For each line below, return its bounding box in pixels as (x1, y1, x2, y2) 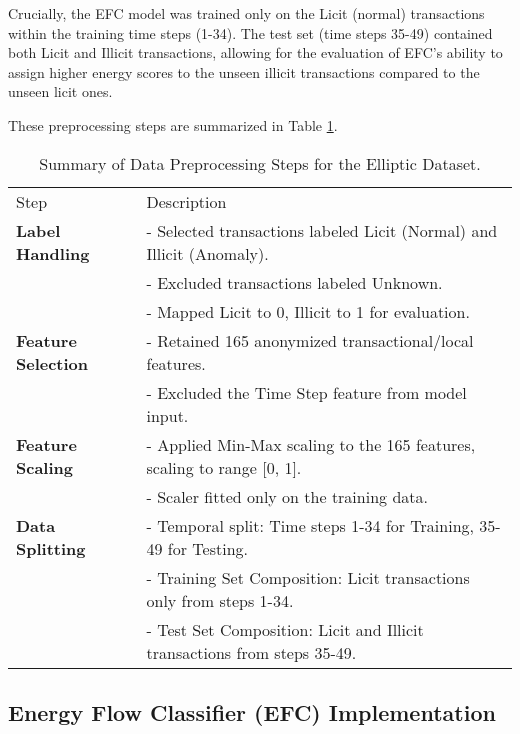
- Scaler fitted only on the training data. (146, 484, 428, 508)
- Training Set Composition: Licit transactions (146, 565, 470, 589)
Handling (16, 241, 90, 265)
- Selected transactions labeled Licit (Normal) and (146, 218, 498, 242)
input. (146, 403, 189, 427)
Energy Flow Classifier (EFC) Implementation (8, 696, 496, 727)
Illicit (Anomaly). (146, 241, 269, 265)
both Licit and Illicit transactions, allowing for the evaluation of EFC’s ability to (8, 42, 503, 63)
